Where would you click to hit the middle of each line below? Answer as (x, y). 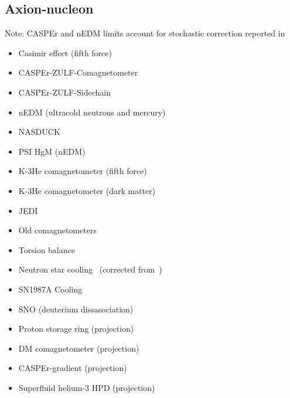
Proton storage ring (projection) (76, 329)
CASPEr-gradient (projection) (73, 368)
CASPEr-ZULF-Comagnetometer (78, 72)
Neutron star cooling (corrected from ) (90, 269)
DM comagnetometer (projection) (79, 348)
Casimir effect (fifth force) (65, 52)
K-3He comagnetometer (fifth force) (83, 171)
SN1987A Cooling (50, 289)
